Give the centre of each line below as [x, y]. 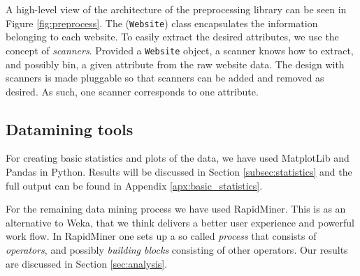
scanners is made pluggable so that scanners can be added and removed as [165, 78]
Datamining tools [70, 129]
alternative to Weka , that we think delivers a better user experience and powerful [180, 222]
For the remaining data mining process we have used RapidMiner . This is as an [176, 209]
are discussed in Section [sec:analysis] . [87, 263]
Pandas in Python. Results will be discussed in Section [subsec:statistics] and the [179, 172]
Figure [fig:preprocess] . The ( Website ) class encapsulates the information [162, 23]
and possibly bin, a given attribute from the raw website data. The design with [175, 64]
